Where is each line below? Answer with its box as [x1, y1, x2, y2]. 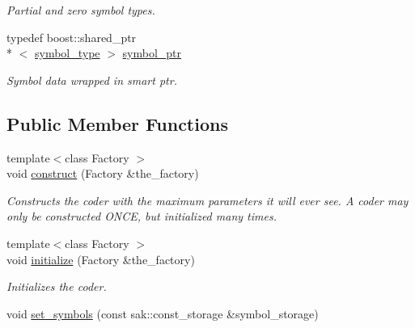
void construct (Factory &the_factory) [6, 165, 199, 182]
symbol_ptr [122, 44, 182, 61]
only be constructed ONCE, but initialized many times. [6, 208, 277, 225]
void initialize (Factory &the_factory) [6, 250, 195, 267]
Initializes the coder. [6, 278, 107, 295]
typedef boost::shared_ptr [6, 28, 137, 45]
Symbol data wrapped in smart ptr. [6, 71, 177, 88]
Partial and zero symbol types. [6, 2, 155, 18]
